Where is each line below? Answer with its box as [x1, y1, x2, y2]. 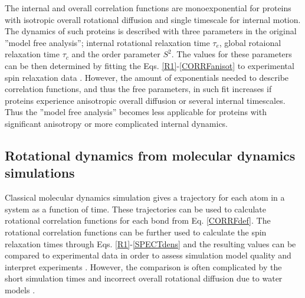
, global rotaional [219, 36, 281, 48]
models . [5, 283, 35, 296]
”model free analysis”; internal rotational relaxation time [5, 36, 210, 48]
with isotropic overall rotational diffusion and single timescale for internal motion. [5, 13, 301, 25]
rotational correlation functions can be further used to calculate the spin [5, 225, 267, 238]
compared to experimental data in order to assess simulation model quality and [5, 249, 291, 261]
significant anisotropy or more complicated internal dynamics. [5, 117, 228, 129]
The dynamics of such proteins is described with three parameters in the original [5, 25, 297, 37]
